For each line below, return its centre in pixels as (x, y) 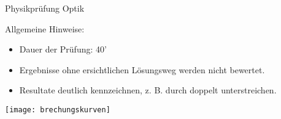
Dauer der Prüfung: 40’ (63, 49)
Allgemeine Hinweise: (45, 28)
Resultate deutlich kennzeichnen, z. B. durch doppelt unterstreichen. (148, 90)
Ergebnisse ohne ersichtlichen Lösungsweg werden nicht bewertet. (142, 69)
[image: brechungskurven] (58, 110)
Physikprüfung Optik (45, 8)
